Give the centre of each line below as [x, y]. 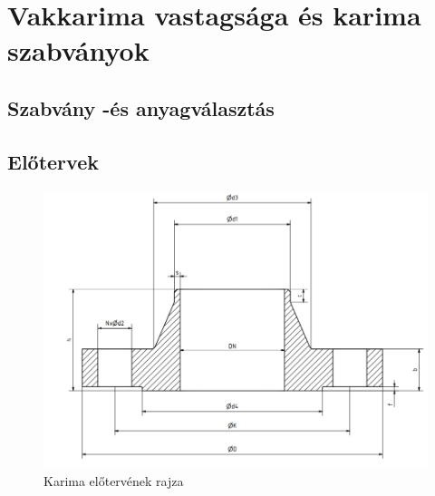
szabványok [78, 50]
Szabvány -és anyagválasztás [141, 107]
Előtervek [53, 161]
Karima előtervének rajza [114, 481]
